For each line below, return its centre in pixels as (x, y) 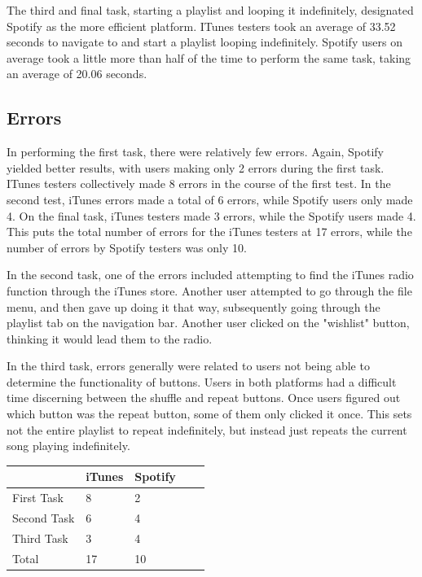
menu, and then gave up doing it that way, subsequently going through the (193, 306)
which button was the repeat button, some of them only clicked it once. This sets (209, 414)
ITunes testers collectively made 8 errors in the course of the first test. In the (199, 184)
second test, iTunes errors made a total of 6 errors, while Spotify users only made (210, 199)
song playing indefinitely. (68, 446)
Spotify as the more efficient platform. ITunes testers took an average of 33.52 (201, 26)
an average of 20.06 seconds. (77, 74)
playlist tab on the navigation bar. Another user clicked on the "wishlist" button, (208, 323)
